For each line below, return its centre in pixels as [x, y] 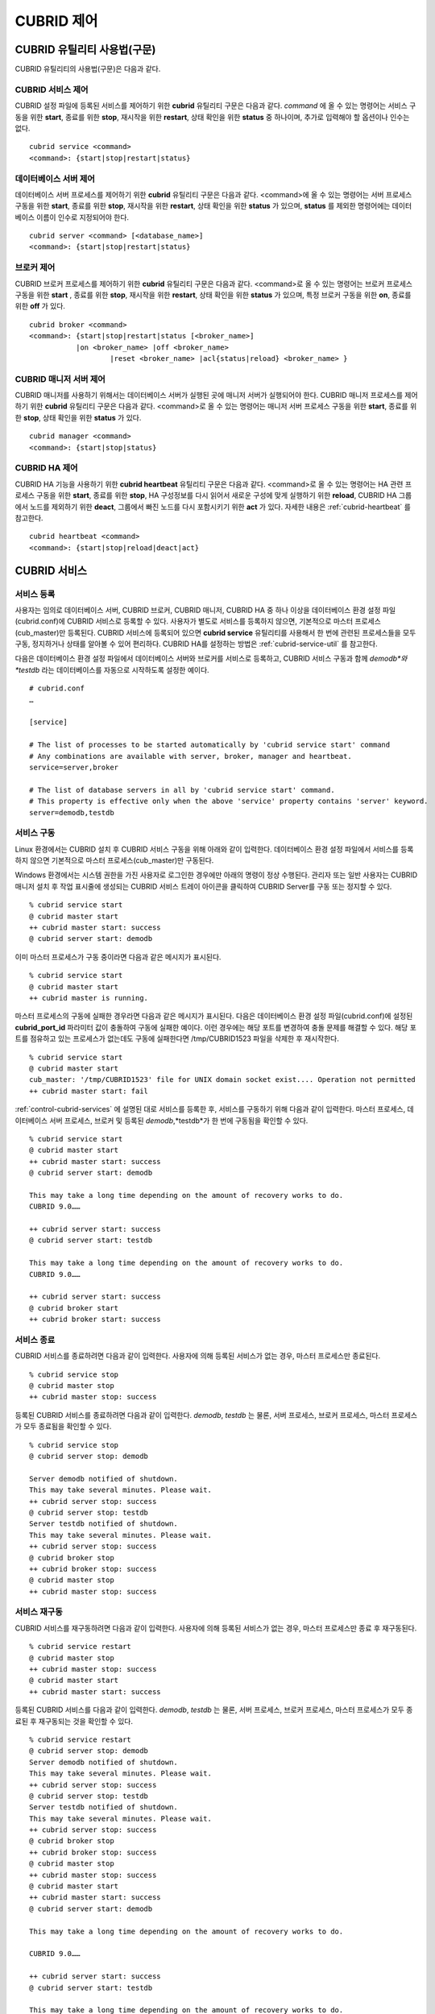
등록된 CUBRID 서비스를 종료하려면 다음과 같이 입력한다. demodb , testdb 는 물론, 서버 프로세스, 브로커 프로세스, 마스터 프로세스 [216, 1415]
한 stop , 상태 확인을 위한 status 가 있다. [78, 417]
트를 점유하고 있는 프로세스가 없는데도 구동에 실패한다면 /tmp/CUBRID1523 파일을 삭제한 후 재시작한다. [177, 1038]
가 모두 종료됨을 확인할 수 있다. [63, 1427]
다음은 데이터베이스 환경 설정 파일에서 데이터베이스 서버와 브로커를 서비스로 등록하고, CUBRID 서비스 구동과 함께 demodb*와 [211, 659]
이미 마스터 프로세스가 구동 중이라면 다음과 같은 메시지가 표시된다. [118, 957]
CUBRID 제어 [56, 21]
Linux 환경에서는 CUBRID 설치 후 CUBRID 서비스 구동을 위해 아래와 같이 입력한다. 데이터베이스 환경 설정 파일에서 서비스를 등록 [214, 849]
